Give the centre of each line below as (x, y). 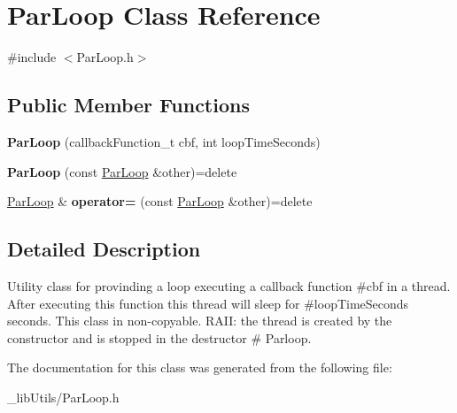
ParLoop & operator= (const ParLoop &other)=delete (160, 201)
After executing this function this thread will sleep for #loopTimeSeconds (208, 303)
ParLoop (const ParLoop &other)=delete (122, 171)
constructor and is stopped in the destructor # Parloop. (159, 337)
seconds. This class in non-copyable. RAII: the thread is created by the (200, 321)
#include (32, 57)
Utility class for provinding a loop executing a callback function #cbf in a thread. (229, 285)
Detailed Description (104, 249)
